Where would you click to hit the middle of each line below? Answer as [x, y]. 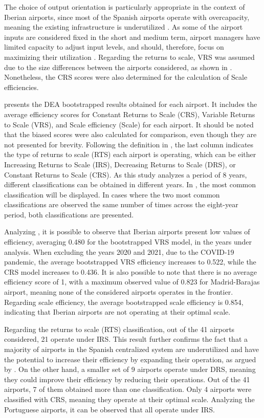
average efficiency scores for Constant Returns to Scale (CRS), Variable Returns [130, 114]
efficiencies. [21, 87]
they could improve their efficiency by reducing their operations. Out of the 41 [127, 379]
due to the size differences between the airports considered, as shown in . [118, 67]
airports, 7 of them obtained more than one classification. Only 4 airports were [128, 389]
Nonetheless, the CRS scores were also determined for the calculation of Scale [126, 77]
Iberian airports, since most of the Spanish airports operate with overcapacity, [127, 17]
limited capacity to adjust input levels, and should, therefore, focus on [114, 47]
